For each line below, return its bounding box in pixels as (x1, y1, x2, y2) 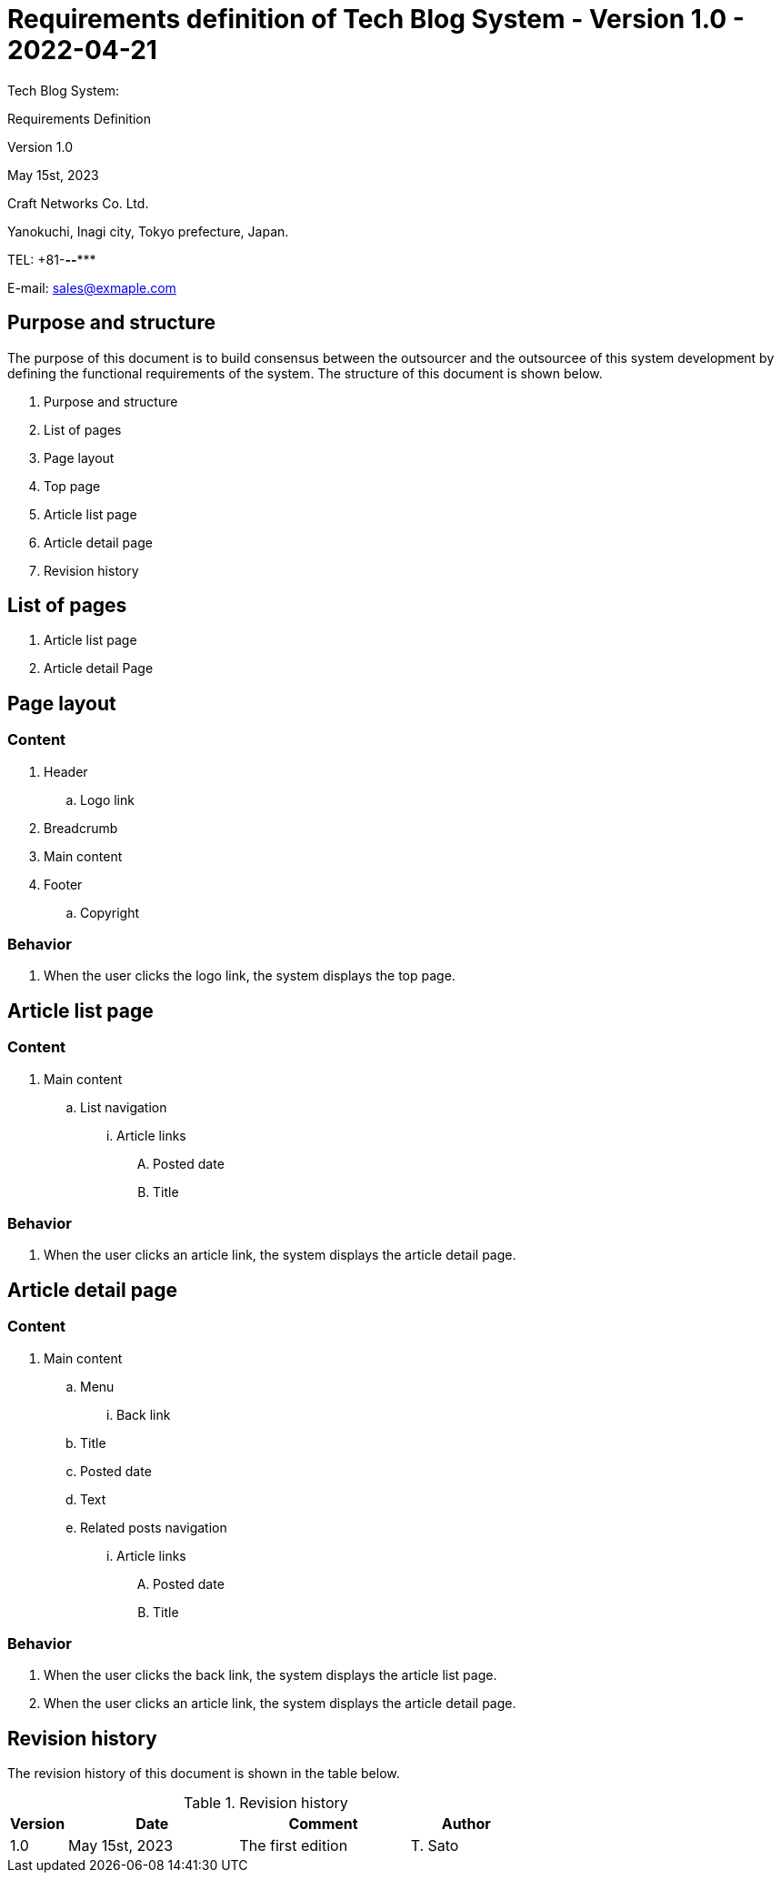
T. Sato (410, 1836, 459, 1855)
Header (44, 763, 88, 779)
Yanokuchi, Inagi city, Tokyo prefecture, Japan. (7, 223, 289, 239)
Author (441, 1815, 491, 1834)
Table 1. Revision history (184, 1794, 348, 1813)
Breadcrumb (44, 819, 118, 836)
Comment (288, 1815, 358, 1834)
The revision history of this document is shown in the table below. (7, 1765, 400, 1782)
